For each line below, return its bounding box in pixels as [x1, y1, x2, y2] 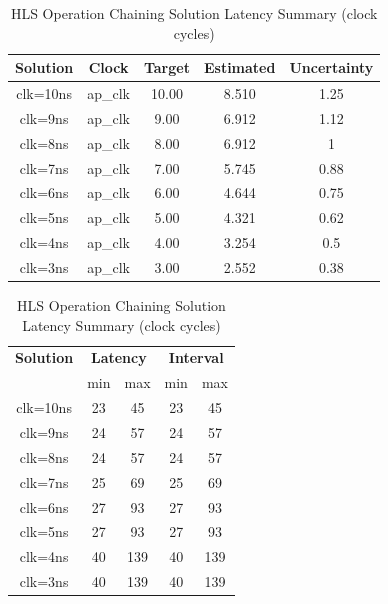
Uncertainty [289, 57, 374, 78]
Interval [168, 347, 224, 368]
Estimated [203, 57, 276, 78]
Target [143, 57, 190, 78]
